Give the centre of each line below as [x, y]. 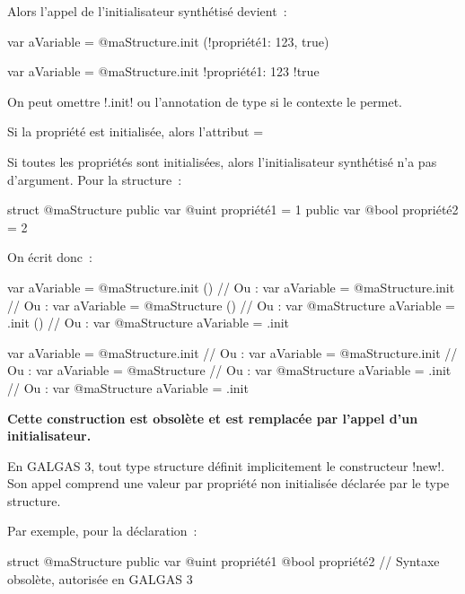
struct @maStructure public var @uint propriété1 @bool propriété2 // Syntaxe [224, 561]
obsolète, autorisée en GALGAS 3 [100, 578]
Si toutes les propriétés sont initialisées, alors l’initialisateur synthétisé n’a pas [222, 161]
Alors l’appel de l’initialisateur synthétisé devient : [147, 11]
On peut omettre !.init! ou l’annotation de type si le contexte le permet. [205, 101]
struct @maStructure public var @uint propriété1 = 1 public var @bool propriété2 [233, 210]
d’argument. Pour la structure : [95, 179]
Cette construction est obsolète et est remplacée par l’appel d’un [213, 418]
